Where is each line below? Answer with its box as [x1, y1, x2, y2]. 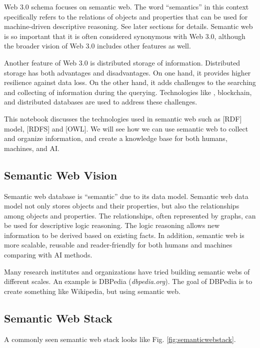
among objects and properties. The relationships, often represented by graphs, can [4, 210, 256, 220]
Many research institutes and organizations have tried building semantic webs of [4, 266, 250, 276]
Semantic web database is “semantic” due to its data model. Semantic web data [4, 190, 248, 201]
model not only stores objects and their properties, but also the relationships [4, 200, 239, 211]
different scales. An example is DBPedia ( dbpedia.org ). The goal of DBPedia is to [4, 276, 252, 286]
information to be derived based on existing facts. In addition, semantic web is [4, 229, 244, 240]
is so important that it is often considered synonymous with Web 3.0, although [4, 30, 245, 41]
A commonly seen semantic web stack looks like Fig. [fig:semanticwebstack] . [4, 333, 236, 344]
